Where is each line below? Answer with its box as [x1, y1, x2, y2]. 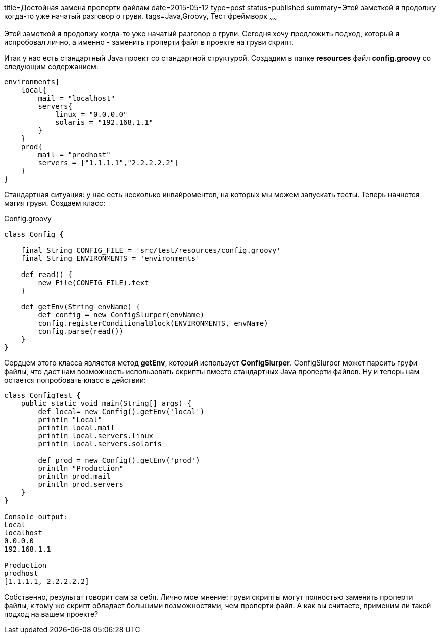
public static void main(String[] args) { [21, 399, 191, 407]
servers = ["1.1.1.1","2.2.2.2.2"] [38, 158, 179, 167]
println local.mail [38, 423, 115, 432]
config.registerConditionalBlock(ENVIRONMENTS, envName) [38, 318, 268, 327]
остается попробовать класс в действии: [4, 375, 146, 384]
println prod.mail [38, 472, 111, 480]
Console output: [4, 512, 68, 521]
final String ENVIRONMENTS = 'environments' [21, 254, 200, 262]
